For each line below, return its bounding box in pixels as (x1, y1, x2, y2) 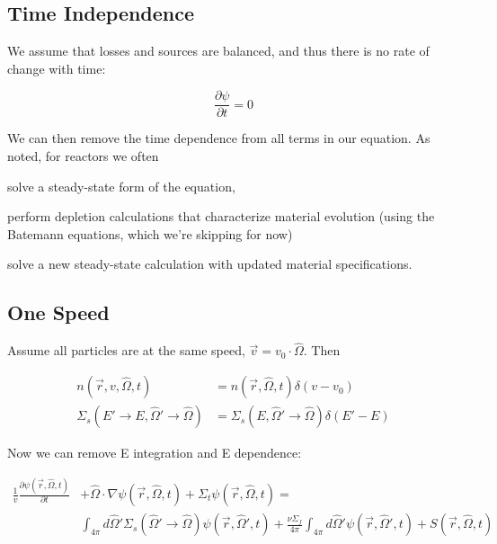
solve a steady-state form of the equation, (7, 176, 235, 195)
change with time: (7, 58, 106, 77)
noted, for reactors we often (7, 147, 159, 165)
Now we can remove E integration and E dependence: (7, 443, 302, 462)
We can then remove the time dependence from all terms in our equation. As (7, 129, 430, 147)
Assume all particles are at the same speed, (7, 341, 245, 360)
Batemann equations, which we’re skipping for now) (7, 224, 293, 243)
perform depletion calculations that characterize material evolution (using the (7, 207, 435, 226)
